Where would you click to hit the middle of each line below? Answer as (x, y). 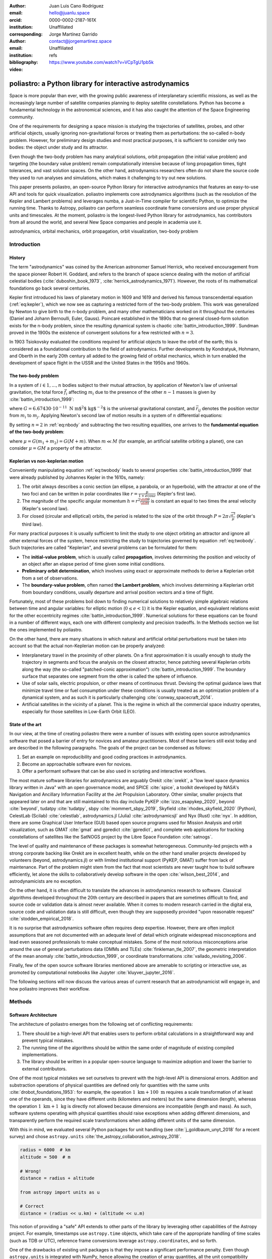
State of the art (25, 724)
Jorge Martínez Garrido (73, 34)
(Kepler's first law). (177, 494)
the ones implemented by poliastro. (46, 630)
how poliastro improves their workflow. (50, 989)
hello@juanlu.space (70, 13)
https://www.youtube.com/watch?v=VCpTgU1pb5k (101, 62)
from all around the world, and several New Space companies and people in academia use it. (106, 222)
